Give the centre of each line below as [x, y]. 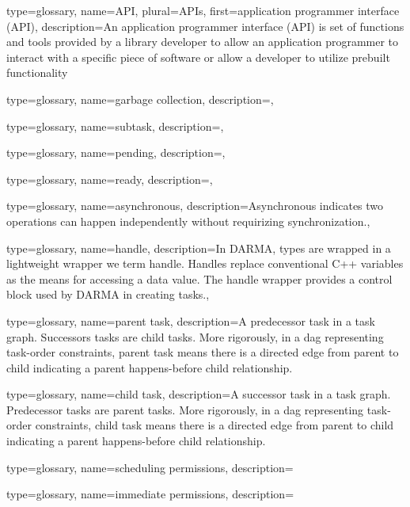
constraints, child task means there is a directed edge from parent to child [214, 425]
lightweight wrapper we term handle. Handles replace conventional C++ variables [205, 263]
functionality [37, 72]
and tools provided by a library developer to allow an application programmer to [203, 42]
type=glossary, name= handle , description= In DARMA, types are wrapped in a [199, 248]
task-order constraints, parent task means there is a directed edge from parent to [203, 352]
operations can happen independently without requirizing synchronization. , [188, 221]
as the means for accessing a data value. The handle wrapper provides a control [199, 278]
